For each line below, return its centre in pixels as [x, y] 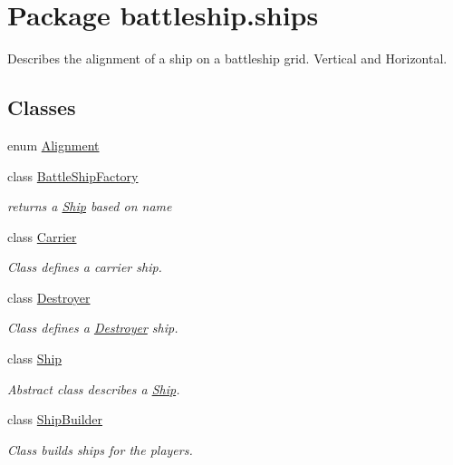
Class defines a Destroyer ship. [93, 328]
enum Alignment [53, 145]
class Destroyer [49, 297]
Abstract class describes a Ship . [94, 388]
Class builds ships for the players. [100, 449]
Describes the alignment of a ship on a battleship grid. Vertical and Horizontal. [227, 58]
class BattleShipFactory [73, 175]
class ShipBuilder [55, 419]
